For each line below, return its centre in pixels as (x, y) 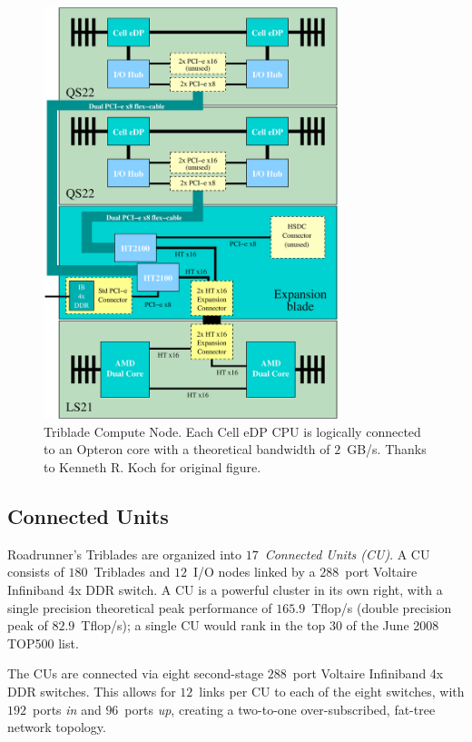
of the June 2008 (393, 625)
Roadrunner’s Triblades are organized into (125, 554)
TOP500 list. (43, 643)
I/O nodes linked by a (254, 572)
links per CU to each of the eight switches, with (332, 691)
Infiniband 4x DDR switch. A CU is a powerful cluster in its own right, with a (225, 589)
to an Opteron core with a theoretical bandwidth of (187, 449)
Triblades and (132, 572)
